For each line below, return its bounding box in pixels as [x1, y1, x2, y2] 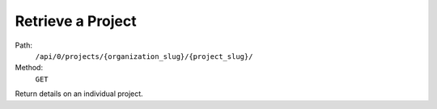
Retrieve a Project [15, 12, 137, 30]
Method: [15, 63, 44, 73]
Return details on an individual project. [15, 89, 143, 99]
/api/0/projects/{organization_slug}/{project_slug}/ [35, 52, 253, 61]
